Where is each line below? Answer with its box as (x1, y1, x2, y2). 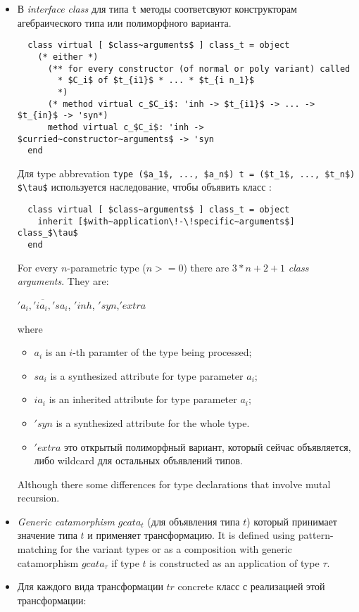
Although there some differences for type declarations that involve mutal (17, 476, 331, 491)
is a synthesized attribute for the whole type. (56, 415, 250, 430)
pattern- (298, 528, 334, 542)
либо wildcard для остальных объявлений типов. (34, 453, 243, 468)
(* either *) (37, 51, 99, 62)
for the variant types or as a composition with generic (60, 542, 292, 556)
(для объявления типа (147, 514, 240, 528)
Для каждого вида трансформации (17, 579, 163, 594)
